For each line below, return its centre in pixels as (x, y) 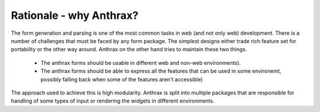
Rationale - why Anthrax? (75, 15)
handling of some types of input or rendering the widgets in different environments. (113, 101)
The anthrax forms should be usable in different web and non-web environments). (141, 62)
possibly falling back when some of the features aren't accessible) (122, 79)
